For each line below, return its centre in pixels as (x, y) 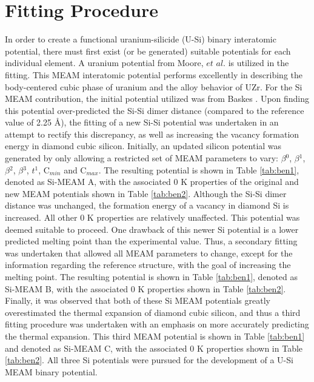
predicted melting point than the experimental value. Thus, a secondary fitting (151, 241)
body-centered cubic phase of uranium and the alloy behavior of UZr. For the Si (154, 86)
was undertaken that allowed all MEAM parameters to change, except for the (149, 253)
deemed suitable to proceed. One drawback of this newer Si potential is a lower (152, 229)
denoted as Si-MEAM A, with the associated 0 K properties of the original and (152, 182)
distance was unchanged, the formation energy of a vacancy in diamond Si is (147, 205)
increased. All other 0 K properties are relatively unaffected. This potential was (152, 217)
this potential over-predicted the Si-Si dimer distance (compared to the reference (155, 110)
